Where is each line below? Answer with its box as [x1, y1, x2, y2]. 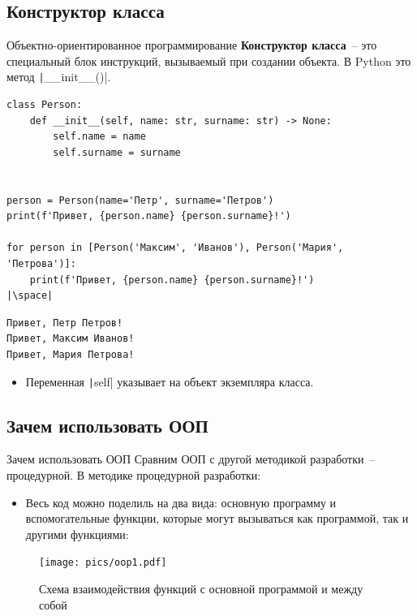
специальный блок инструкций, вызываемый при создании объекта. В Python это [6, 52, 411, 69]
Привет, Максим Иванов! [6, 333, 135, 345]
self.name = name [53, 131, 146, 143]
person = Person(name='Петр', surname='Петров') [6, 194, 274, 206]
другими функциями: [25, 525, 129, 542]
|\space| [6, 290, 54, 302]
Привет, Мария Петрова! [6, 348, 135, 360]
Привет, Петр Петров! [6, 317, 123, 329]
